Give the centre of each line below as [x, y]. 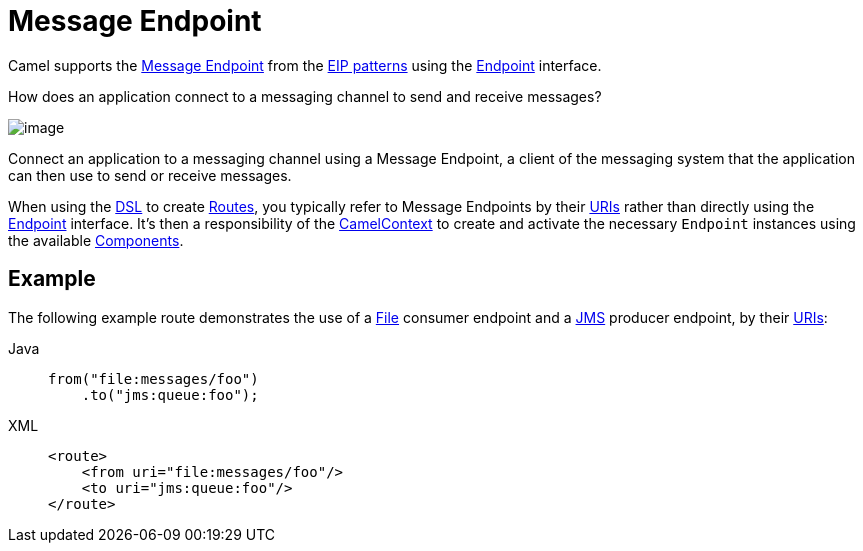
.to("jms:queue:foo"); [170, 394]
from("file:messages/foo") [153, 378]
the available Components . [96, 240]
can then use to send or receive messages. [150, 175]
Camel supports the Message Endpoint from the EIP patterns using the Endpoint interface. [305, 65]
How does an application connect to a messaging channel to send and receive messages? [305, 96]
